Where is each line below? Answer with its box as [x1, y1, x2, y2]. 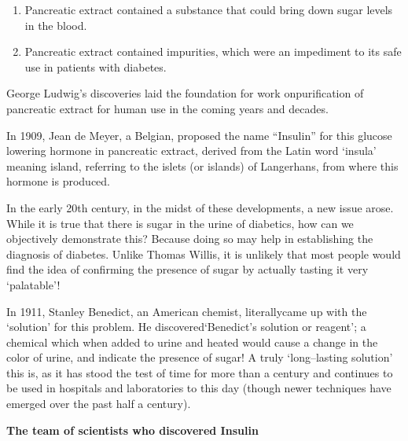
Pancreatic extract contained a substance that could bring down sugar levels [24, 2, 393, 17]
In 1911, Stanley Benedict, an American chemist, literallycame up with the [6, 303, 367, 319]
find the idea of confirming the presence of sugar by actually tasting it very [6, 261, 369, 277]
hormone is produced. [6, 173, 111, 189]
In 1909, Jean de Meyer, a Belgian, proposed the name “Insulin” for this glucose [6, 127, 392, 143]
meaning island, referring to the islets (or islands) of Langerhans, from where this [6, 157, 399, 174]
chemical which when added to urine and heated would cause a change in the [6, 333, 378, 350]
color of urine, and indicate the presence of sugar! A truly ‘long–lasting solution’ [6, 349, 393, 366]
